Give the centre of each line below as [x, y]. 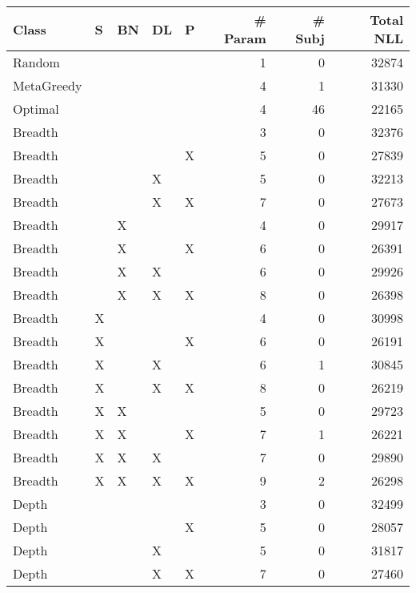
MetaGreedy [48, 85]
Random [36, 62]
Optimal [36, 109]
